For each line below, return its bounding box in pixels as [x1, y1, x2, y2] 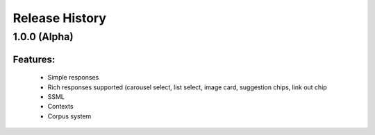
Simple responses [47, 73, 99, 82]
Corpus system [47, 111, 92, 120]
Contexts [47, 102, 74, 111]
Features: [12, 53, 56, 65]
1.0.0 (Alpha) [12, 30, 74, 43]
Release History [12, 10, 107, 26]
